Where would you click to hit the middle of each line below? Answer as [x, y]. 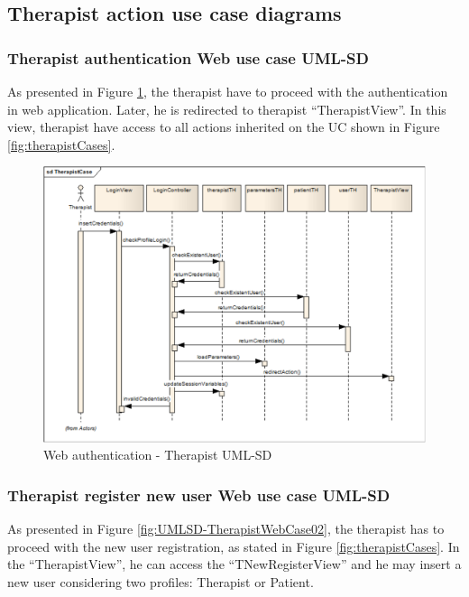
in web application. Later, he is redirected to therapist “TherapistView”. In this [227, 109]
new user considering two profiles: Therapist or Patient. [161, 581]
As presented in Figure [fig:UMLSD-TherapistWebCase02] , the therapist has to [226, 528]
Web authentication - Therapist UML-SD [158, 455]
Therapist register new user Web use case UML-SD [199, 494]
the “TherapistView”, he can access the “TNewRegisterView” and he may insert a [234, 564]
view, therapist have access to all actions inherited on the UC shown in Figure [224, 127]
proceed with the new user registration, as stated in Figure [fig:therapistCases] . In [234, 546]
